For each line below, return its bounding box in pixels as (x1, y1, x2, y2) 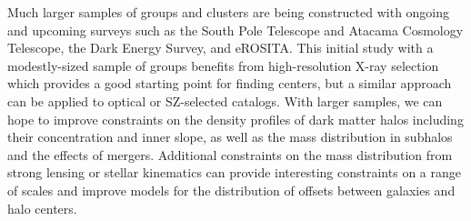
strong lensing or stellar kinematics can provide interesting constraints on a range (7, 163, 461, 182)
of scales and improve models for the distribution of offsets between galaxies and (7, 180, 456, 199)
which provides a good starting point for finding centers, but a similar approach (7, 74, 452, 93)
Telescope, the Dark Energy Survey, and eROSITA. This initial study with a (7, 38, 434, 57)
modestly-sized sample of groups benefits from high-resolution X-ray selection (7, 55, 439, 75)
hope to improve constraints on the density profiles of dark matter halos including (7, 109, 464, 128)
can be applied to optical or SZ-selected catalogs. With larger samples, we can (7, 91, 443, 110)
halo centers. (7, 198, 77, 217)
